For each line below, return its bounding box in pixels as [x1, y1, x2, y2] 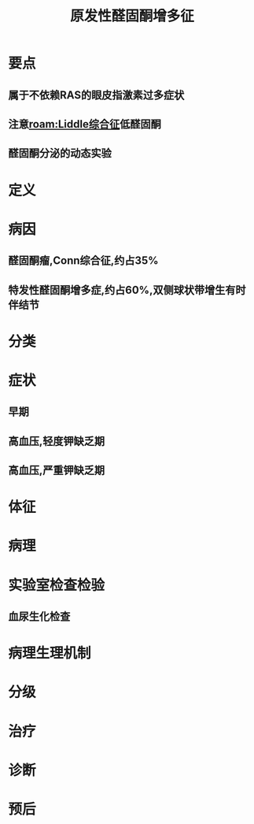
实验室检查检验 [8, 576, 105, 594]
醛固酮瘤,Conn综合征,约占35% [8, 254, 159, 268]
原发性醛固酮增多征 [69, 7, 194, 25]
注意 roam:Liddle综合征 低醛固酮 [8, 117, 161, 131]
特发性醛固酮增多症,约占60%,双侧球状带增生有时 [8, 283, 246, 296]
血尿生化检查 [8, 610, 71, 623]
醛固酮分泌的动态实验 [8, 147, 112, 160]
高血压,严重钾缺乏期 [8, 464, 105, 477]
